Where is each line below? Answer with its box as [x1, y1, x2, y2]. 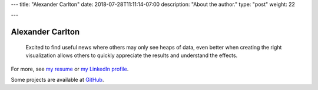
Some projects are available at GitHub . [11, 76, 104, 83]
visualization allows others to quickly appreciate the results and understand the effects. [25, 52, 238, 59]
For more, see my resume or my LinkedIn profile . [11, 65, 129, 72]
